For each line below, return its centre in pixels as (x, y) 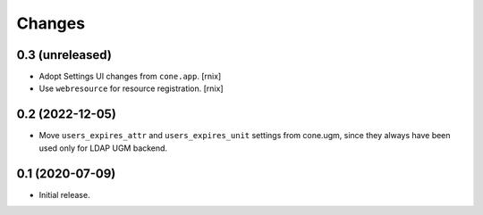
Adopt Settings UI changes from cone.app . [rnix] (130, 77)
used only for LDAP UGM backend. (103, 148)
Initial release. (64, 194)
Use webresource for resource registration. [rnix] (131, 88)
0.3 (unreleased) (64, 55)
